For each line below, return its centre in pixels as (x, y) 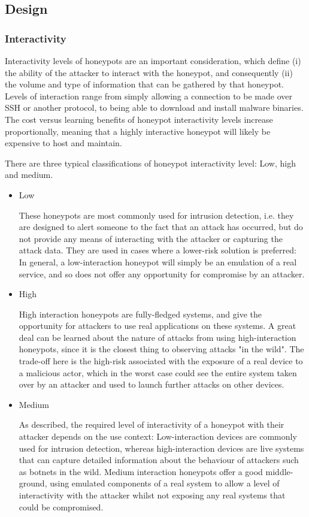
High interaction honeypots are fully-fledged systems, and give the (140, 314)
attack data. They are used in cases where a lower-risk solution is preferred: (157, 250)
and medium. (29, 175)
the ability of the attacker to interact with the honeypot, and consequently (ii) (149, 72)
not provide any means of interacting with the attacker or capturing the (151, 238)
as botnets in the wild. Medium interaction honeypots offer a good (141, 471)
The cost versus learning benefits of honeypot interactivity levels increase (139, 119)
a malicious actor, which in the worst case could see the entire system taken (158, 372)
